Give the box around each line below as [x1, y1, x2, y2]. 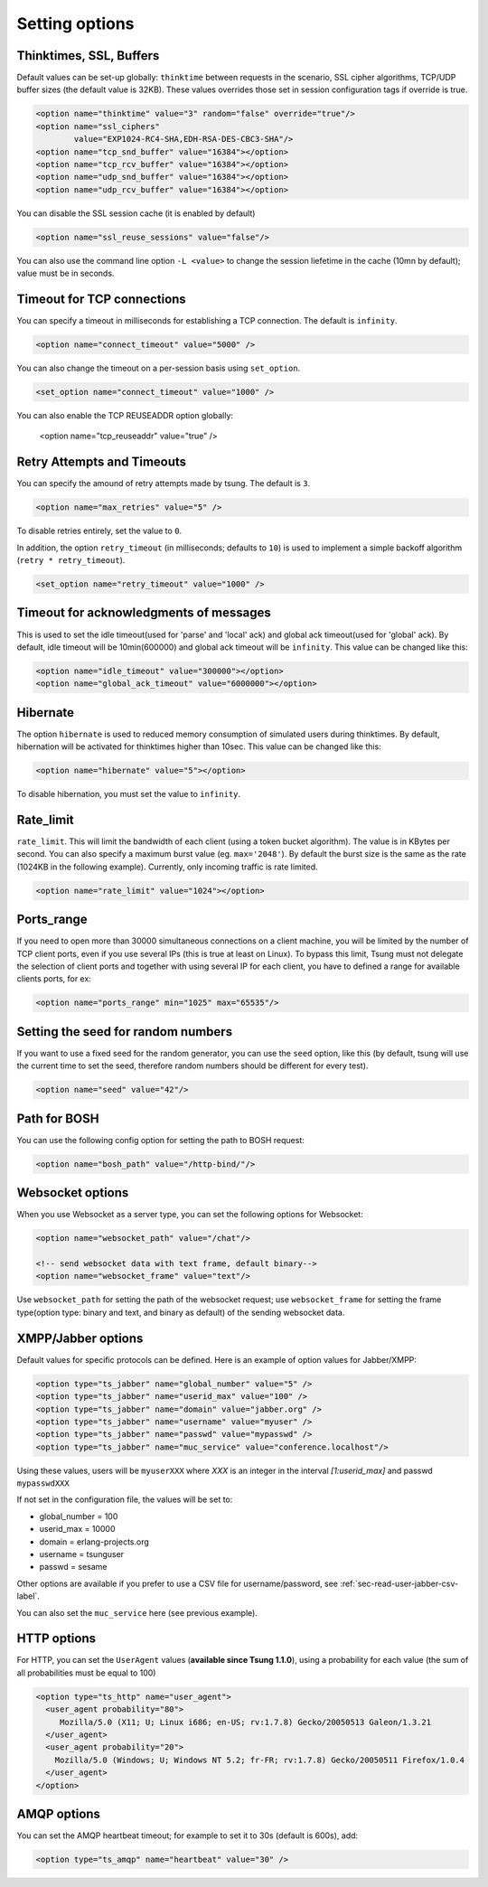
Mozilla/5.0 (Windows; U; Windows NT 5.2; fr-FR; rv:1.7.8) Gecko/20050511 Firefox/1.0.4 [54, 1754, 465, 1765]
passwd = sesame [39, 1562, 108, 1572]
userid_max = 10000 [39, 1524, 116, 1535]
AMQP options [16, 1807, 101, 1821]
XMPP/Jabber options [16, 1330, 144, 1346]
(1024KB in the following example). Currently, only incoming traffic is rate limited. [16, 861, 318, 872]
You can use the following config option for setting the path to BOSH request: [16, 1134, 305, 1145]
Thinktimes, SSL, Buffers [16, 48, 160, 63]
